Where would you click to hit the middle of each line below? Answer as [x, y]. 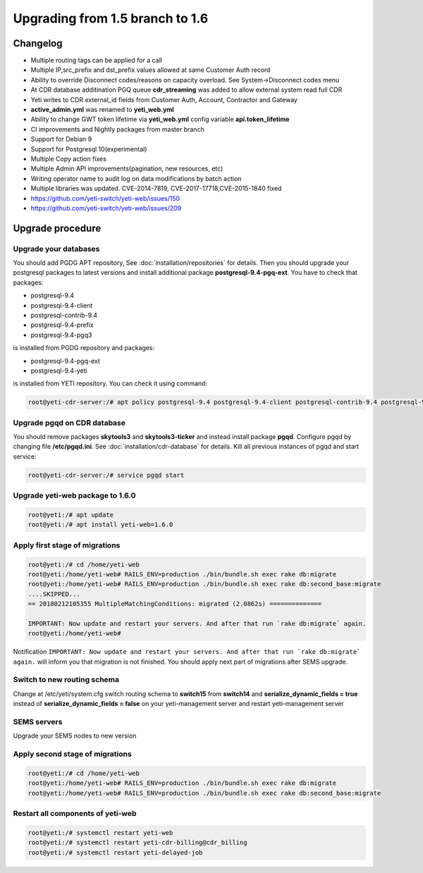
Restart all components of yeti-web [75, 813]
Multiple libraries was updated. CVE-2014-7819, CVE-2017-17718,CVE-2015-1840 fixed [156, 188]
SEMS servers [38, 722]
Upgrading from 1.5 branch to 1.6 [111, 18]
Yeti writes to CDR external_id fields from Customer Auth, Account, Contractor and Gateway [164, 99]
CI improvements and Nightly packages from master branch [117, 129]
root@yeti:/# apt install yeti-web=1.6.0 [100, 525]
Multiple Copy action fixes [69, 159]
